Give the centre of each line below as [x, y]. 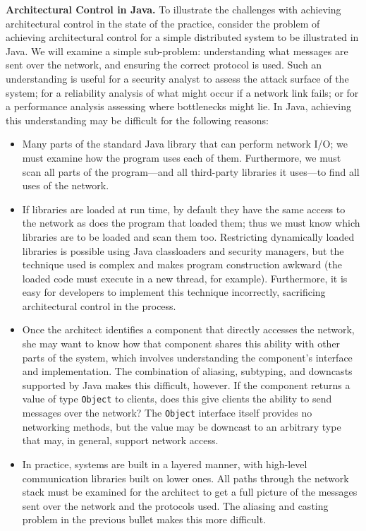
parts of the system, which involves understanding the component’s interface [187, 357]
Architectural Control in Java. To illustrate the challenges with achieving [173, 9]
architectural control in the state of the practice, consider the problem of [163, 23]
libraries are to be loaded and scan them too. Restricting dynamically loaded [188, 236]
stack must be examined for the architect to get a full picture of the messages [190, 492]
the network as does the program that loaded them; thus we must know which [191, 223]
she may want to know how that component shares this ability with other [181, 344]
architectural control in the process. [99, 305]
